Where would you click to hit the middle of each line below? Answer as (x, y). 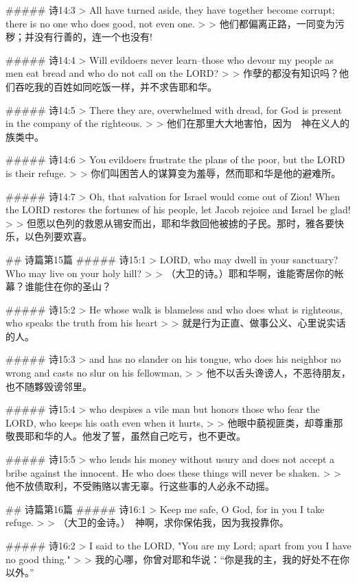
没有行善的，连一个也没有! (93, 37)
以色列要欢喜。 (58, 236)
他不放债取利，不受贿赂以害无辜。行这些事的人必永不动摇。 (140, 486)
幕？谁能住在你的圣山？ (58, 286)
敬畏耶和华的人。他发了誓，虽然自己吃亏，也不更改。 (126, 436)
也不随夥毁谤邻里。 (49, 386)
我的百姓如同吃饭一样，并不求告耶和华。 (125, 86)
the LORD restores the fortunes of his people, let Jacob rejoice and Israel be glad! (178, 210)
